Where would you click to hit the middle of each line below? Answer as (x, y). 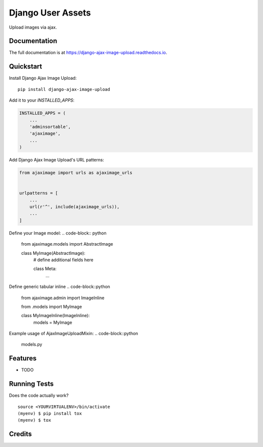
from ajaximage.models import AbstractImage (67, 244)
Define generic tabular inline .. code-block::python (60, 286)
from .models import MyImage (52, 306)
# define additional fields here (63, 260)
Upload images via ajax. (33, 27)
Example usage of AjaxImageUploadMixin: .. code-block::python (74, 334)
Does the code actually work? (39, 395)
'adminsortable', (50, 127)
